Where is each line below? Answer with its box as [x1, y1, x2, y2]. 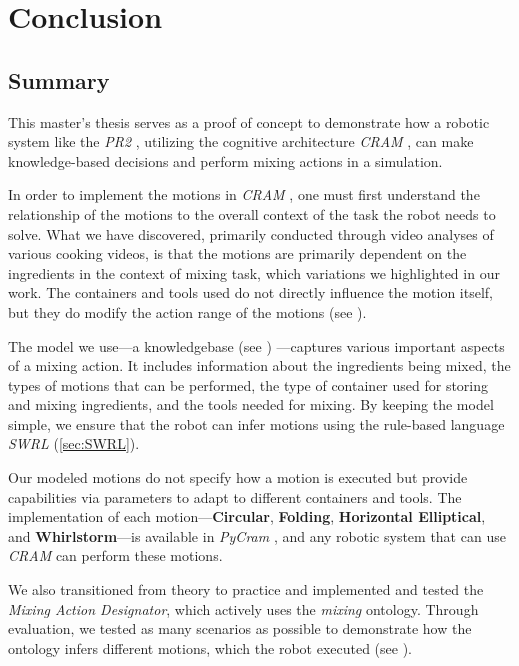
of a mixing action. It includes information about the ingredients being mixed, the [8, 355, 511, 376]
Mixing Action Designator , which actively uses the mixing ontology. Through [8, 598, 479, 619]
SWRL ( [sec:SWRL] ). [8, 433, 140, 454]
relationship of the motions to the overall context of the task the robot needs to [8, 203, 496, 224]
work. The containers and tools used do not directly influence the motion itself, [8, 282, 493, 303]
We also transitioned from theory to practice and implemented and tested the [8, 579, 484, 600]
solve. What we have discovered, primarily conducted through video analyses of [8, 223, 494, 244]
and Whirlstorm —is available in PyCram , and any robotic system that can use [8, 525, 506, 546]
